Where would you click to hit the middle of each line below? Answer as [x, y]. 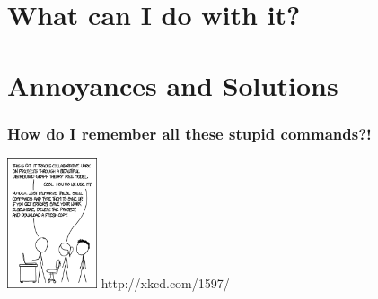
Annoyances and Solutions [173, 85]
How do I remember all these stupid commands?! [189, 133]
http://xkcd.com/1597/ [165, 282]
